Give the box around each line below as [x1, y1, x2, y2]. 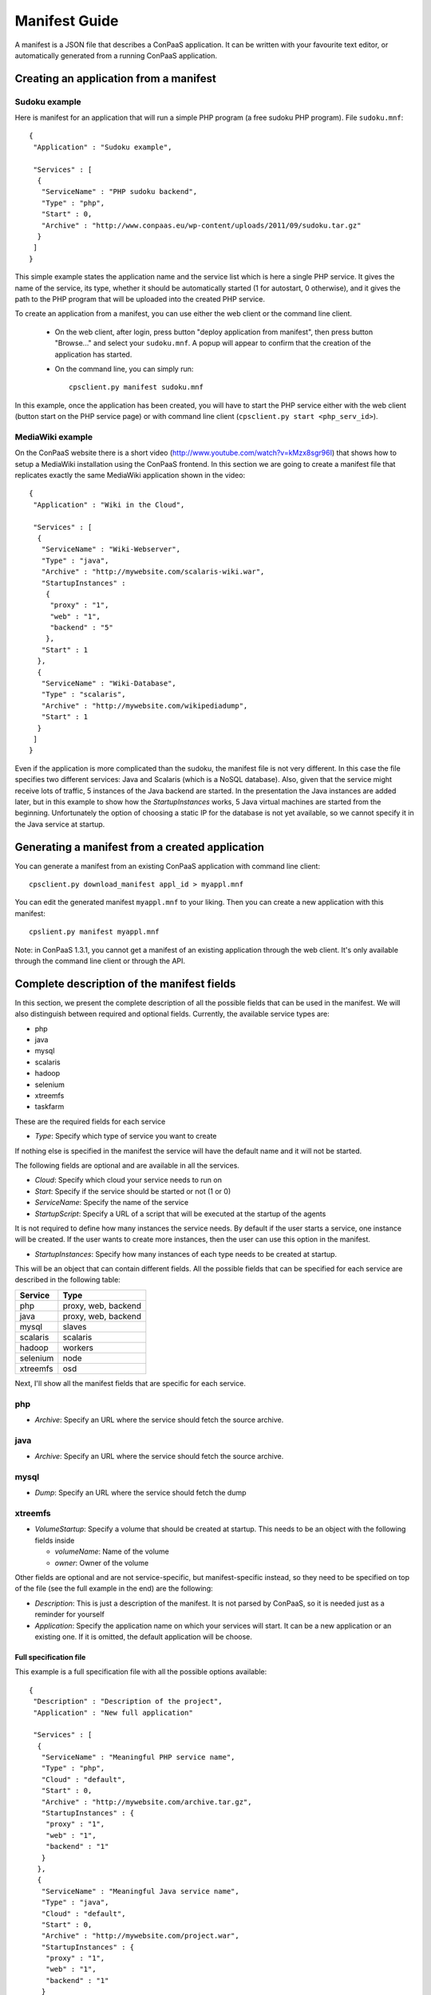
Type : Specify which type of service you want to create [34, 1132, 217, 1141]
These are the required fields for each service [14, 1116, 166, 1126]
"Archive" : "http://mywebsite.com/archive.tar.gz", [41, 1797, 252, 1807]
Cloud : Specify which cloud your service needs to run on [34, 1175, 223, 1185]
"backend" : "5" [49, 623, 113, 632]
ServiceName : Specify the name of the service [34, 1198, 189, 1207]
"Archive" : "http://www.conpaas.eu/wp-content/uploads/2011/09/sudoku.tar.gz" [41, 220, 362, 230]
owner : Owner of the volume [54, 1558, 149, 1567]
